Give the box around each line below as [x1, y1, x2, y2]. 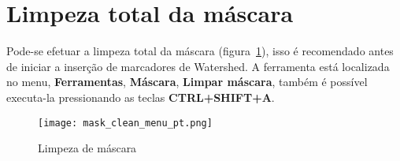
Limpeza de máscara [38, 140, 137, 156]
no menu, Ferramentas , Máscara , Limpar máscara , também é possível [6, 73, 368, 90]
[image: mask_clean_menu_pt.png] [38, 117, 213, 129]
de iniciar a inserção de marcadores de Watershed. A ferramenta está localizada [6, 58, 390, 74]
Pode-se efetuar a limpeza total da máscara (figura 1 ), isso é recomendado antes [6, 43, 394, 59]
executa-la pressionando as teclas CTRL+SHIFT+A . [6, 88, 275, 105]
